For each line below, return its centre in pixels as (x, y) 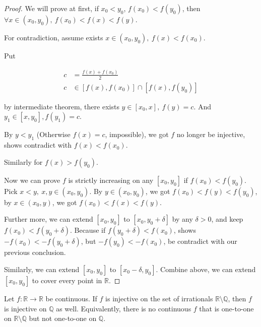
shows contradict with (38, 145)
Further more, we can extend (49, 219)
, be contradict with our (200, 241)
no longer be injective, (211, 134)
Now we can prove (32, 180)
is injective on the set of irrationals (159, 298)
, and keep (227, 219)
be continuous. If (71, 298)
